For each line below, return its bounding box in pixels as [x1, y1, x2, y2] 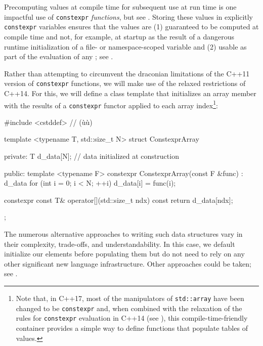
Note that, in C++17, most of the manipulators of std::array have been [16, 292, 244, 303]
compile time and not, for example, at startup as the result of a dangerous [4, 31, 235, 41]
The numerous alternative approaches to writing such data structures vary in [4, 229, 243, 239]
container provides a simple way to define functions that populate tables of [16, 322, 248, 333]
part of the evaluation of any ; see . [4, 51, 113, 62]
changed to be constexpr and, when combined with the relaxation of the [16, 302, 242, 313]
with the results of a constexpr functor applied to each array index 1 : [4, 98, 218, 110]
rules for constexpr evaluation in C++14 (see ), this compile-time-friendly [16, 313, 248, 323]
